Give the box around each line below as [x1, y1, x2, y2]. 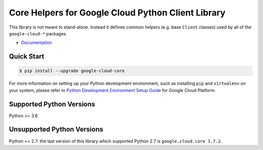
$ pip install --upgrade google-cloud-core [19, 68, 125, 74]
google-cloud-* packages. [9, 30, 68, 36]
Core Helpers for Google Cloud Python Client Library [9, 7, 226, 18]
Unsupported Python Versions [9, 125, 103, 134]
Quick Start [9, 52, 44, 60]
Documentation [21, 40, 52, 45]
